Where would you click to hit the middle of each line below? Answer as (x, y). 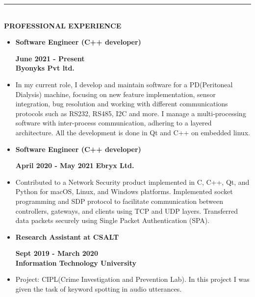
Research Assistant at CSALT (67, 236)
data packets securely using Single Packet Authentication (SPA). (113, 220)
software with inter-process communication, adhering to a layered (114, 123)
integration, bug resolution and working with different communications (122, 104)
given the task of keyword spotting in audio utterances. (99, 289)
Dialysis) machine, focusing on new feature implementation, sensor (115, 94)
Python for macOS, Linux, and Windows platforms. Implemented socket (124, 191)
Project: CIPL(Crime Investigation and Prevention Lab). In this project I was (132, 279)
